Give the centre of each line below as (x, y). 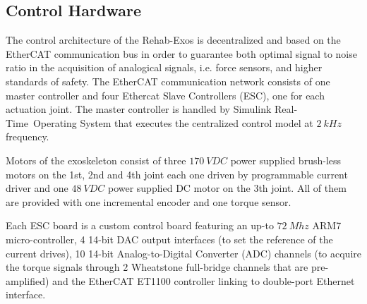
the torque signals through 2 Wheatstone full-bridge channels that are (157, 267)
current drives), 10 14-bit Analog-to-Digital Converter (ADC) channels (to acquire (183, 253)
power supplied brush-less (286, 160)
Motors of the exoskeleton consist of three (96, 160)
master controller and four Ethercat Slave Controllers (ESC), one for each (165, 95)
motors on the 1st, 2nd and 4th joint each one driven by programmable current (177, 174)
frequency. (28, 136)
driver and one (37, 188)
